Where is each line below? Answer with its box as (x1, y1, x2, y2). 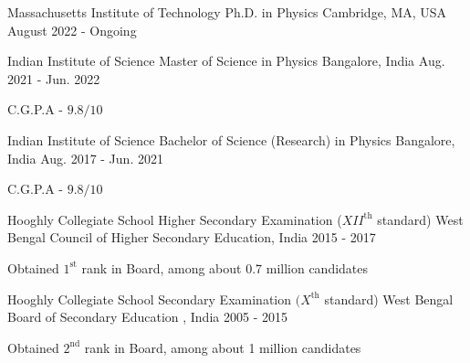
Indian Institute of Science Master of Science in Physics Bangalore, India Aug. (7, 51, 445, 70)
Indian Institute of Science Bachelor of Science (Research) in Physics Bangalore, (7, 130, 455, 149)
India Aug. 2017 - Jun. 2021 (7, 148, 163, 167)
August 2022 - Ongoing (7, 20, 137, 39)
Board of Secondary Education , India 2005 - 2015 (7, 307, 287, 326)
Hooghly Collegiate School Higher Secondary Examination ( (7, 209, 342, 229)
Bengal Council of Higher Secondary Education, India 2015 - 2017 (7, 228, 376, 247)
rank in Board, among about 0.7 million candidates (81, 258, 369, 277)
